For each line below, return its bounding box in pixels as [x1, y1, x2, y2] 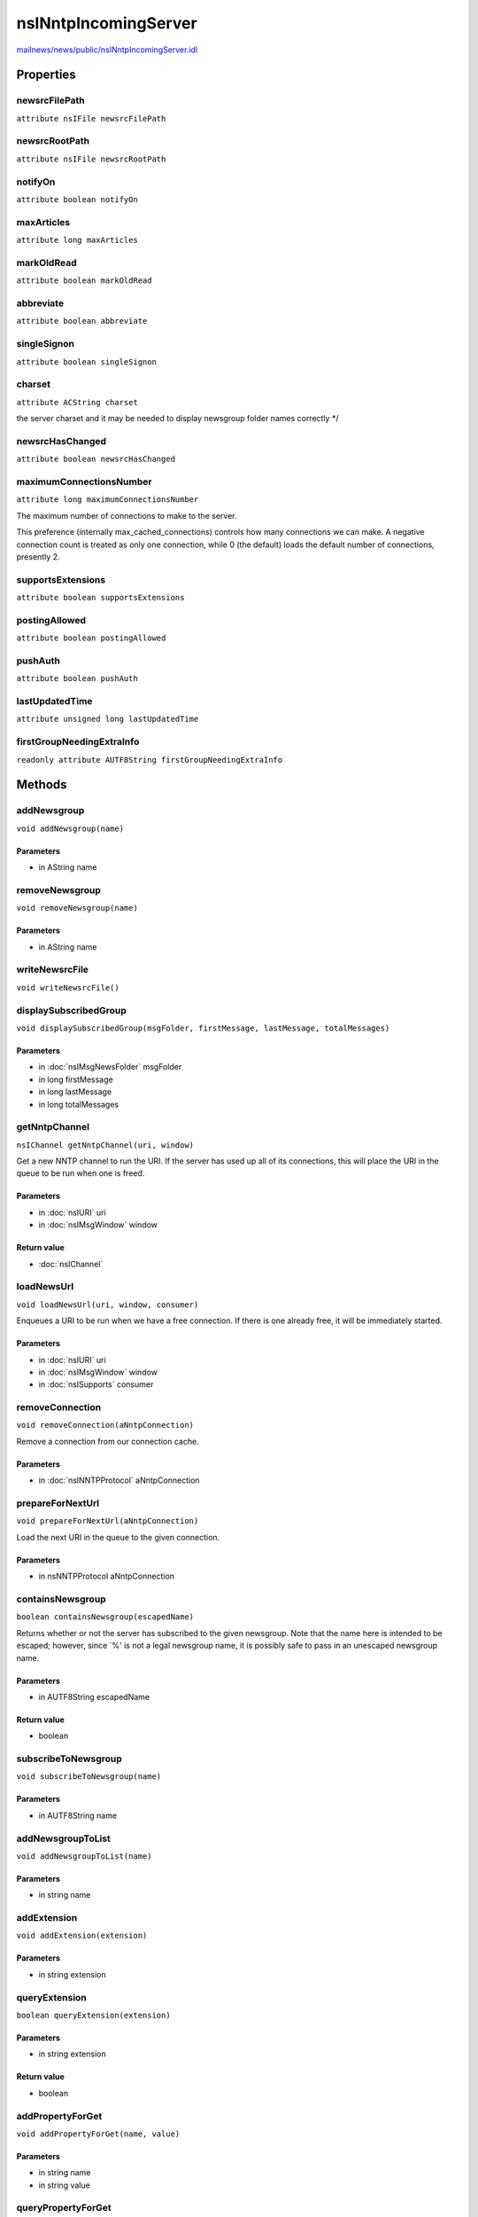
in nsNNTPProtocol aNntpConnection [38, 1571, 175, 1582]
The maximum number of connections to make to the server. [16, 510, 237, 521]
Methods [16, 777, 67, 793]
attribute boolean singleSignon [16, 356, 157, 367]
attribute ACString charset [16, 397, 139, 407]
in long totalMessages [38, 1099, 119, 1109]
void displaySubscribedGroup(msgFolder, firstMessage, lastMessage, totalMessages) [16, 1022, 390, 1033]
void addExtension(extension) [16, 1931, 148, 1941]
